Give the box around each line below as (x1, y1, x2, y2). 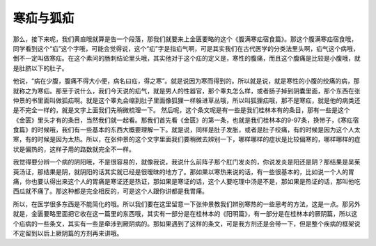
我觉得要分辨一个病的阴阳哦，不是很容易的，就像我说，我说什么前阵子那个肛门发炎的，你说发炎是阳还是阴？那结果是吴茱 (13, 157, 361, 167)
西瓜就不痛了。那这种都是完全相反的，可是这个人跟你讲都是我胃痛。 (13, 187, 208, 195)
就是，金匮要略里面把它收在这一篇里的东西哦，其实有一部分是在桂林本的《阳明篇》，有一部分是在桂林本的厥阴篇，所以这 (13, 210, 358, 218)
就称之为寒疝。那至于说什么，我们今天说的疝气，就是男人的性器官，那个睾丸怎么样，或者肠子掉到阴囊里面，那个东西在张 (13, 86, 361, 95)
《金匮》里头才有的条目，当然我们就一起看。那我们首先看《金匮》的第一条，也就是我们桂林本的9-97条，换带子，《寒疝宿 (13, 116, 359, 124)
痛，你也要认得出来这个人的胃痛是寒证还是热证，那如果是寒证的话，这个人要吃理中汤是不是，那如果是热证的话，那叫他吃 (13, 178, 361, 186)
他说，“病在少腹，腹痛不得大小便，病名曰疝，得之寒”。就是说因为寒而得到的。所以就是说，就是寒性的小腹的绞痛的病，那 (13, 77, 360, 85)
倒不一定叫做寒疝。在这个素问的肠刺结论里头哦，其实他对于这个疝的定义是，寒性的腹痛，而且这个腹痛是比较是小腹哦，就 (13, 54, 361, 63)
